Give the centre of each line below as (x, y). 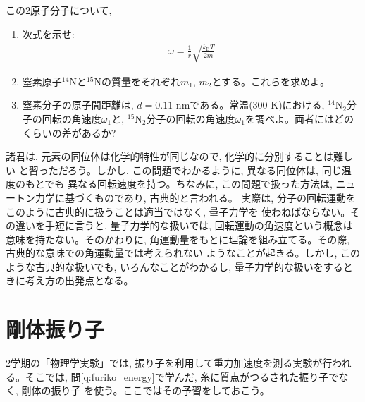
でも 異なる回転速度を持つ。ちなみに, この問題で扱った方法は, (188, 184)
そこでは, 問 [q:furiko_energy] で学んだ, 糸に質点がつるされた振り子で (182, 376)
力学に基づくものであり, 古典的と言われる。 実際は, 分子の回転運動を (195, 197)
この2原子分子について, (59, 10)
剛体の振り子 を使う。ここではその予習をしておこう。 (146, 390)
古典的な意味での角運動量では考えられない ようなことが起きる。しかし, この (183, 253)
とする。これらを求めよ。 (271, 81)
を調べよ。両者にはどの (299, 118)
